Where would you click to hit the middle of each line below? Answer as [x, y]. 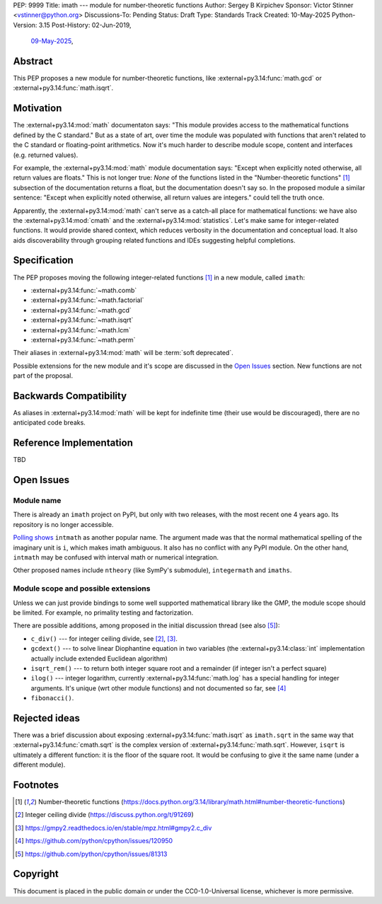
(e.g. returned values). [46, 155]
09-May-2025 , [52, 41]
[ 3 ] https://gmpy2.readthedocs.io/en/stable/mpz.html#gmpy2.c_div [114, 828]
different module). [39, 765]
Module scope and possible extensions [82, 589]
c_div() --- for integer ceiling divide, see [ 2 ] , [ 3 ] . [104, 638]
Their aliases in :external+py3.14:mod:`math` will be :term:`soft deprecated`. [123, 353]
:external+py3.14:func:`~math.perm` [83, 340]
